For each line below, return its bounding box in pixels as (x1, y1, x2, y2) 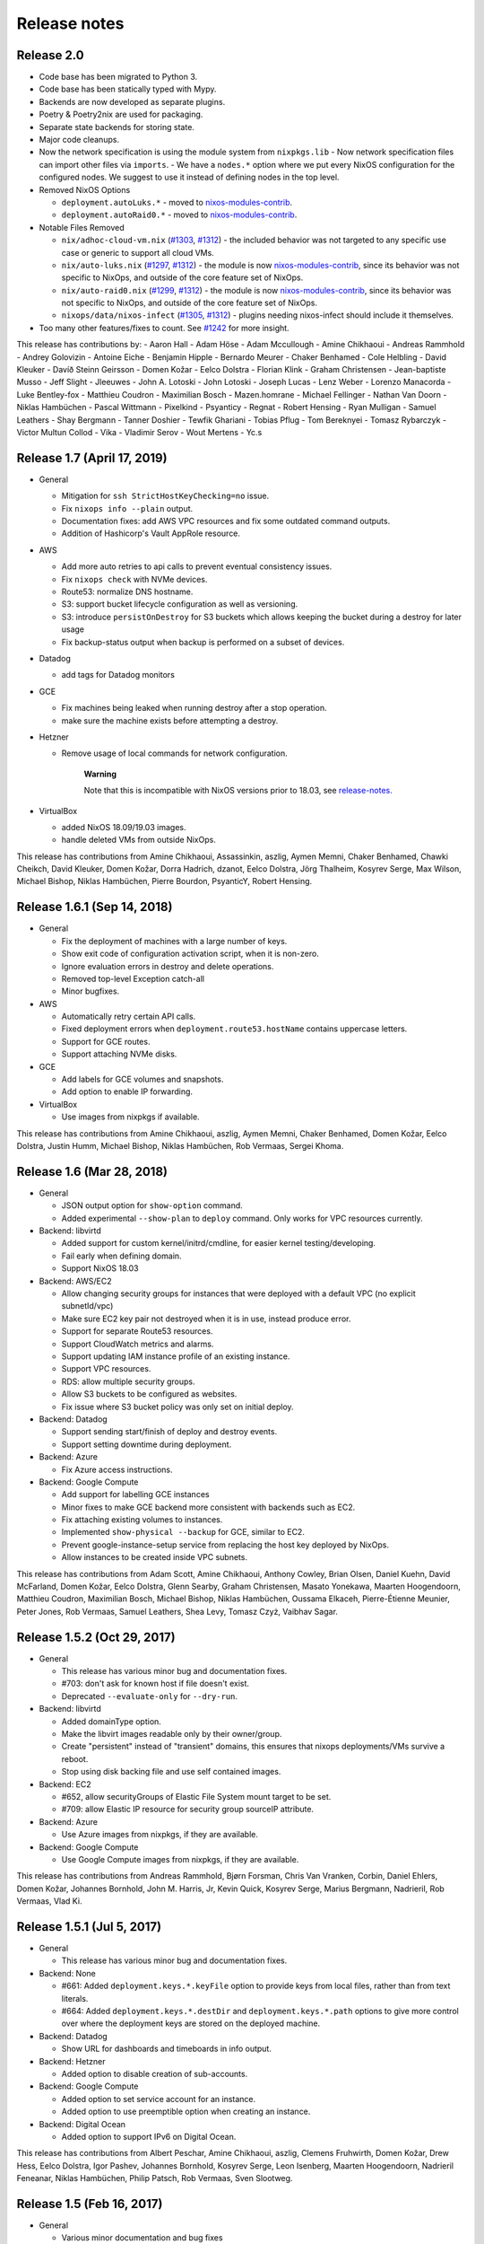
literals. (61, 1993, 89, 2003)
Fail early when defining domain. (61, 1250, 183, 1261)
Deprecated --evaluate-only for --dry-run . (61, 1690, 238, 1701)
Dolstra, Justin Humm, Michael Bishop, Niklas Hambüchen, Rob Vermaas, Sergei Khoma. (16, 1141, 344, 1151)
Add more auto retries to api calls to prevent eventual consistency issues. (61, 561, 333, 572)
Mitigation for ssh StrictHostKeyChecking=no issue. (61, 490, 270, 502)
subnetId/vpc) (61, 1301, 114, 1311)
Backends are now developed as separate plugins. (39, 96, 226, 107)
